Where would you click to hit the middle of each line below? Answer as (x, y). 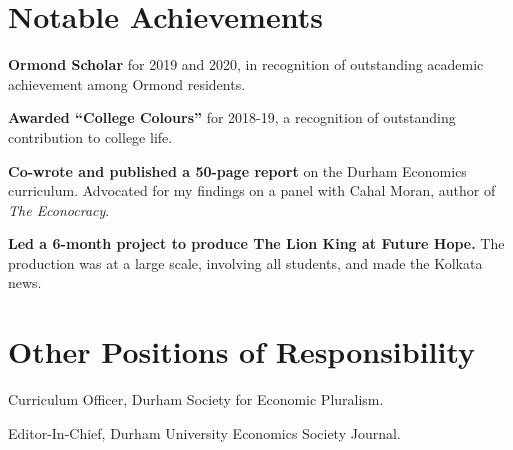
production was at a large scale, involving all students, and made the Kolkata (245, 262)
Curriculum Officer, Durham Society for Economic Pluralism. (196, 399)
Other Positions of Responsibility (242, 351)
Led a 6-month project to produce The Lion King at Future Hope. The (256, 243)
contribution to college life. (90, 136)
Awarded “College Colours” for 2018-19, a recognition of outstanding (232, 117)
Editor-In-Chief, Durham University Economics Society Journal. (204, 432)
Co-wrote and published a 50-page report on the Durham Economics (237, 170)
